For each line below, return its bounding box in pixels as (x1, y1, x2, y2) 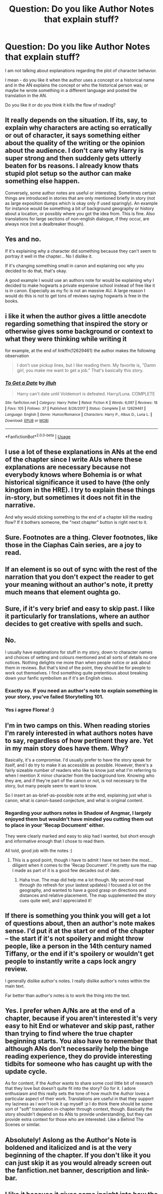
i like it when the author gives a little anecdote (5, 312, 147, 320)
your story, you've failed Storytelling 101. (5, 693, 104, 700)
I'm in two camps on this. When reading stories (5, 721, 150, 729)
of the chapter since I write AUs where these (5, 455, 142, 464)
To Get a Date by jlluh (5, 380, 57, 387)
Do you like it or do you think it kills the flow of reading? (5, 102, 116, 108)
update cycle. (5, 1067, 48, 1076)
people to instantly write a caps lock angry (5, 957, 137, 966)
